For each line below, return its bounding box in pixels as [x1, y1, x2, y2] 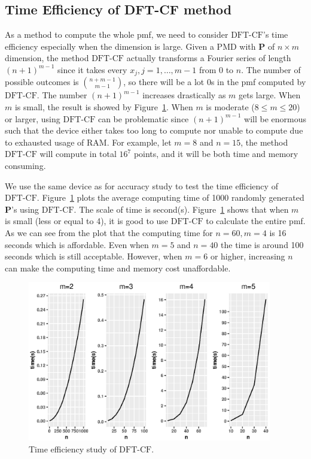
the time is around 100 [221, 238, 304, 250]
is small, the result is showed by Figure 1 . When [14, 101, 193, 113]
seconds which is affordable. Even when [5, 238, 149, 250]
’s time [263, 28, 288, 41]
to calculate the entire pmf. [206, 215, 306, 227]
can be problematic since [97, 112, 189, 125]
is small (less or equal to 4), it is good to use [5, 215, 169, 227]
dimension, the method [5, 52, 89, 64]
